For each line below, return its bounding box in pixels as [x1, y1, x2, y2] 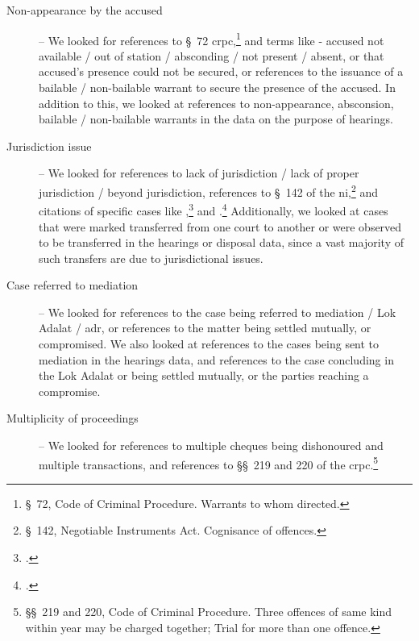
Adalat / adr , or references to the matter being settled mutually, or [39, 319, 371, 336]
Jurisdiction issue [6, 137, 92, 154]
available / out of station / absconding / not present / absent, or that [39, 47, 384, 64]
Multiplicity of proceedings [6, 410, 139, 427]
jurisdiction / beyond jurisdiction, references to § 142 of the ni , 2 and [39, 181, 379, 200]
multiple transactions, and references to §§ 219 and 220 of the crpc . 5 [39, 453, 379, 472]
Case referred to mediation [6, 277, 139, 293]
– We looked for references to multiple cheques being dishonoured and [39, 437, 384, 454]
